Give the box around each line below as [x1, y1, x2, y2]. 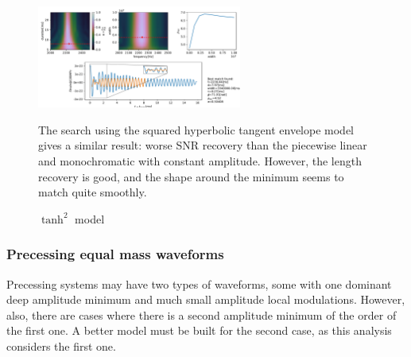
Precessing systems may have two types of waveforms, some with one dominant [6, 275, 392, 292]
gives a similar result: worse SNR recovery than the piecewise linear [38, 137, 367, 153]
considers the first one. [6, 337, 116, 354]
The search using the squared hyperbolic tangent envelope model [38, 121, 355, 138]
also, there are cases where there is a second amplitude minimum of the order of [6, 306, 397, 323]
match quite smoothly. [38, 184, 147, 200]
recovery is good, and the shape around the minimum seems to [38, 168, 344, 184]
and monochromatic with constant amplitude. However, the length [38, 152, 362, 169]
